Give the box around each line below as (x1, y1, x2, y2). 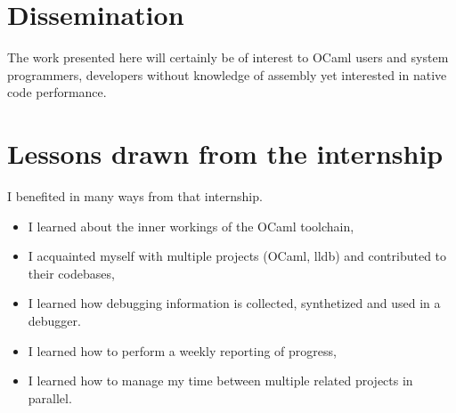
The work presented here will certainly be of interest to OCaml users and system (7, 48, 449, 67)
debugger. (28, 312, 81, 329)
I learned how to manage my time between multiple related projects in (28, 371, 413, 390)
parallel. (28, 388, 72, 407)
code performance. (7, 83, 107, 101)
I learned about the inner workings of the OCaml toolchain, (28, 216, 354, 235)
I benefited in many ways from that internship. (7, 187, 263, 206)
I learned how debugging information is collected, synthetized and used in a (28, 294, 441, 312)
